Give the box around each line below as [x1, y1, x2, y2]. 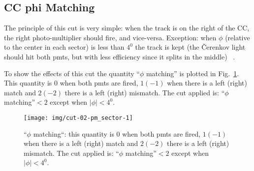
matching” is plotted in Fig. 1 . [146, 68, 239, 78]
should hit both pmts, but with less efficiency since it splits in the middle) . [4, 51, 235, 61]
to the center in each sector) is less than [4, 42, 125, 52]
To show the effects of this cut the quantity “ [4, 68, 140, 78]
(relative [225, 32, 250, 42]
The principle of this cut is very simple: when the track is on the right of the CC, [4, 23, 250, 33]
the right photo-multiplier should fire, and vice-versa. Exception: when [4, 32, 217, 42]
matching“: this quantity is [33, 128, 114, 139]
